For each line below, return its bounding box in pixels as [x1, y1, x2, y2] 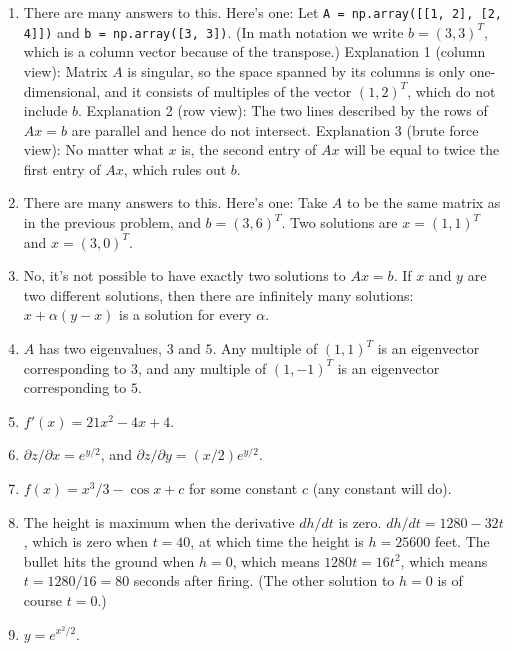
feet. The [434, 531, 490, 552]
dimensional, [23, 80, 101, 101]
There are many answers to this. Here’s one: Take [23, 192, 328, 213]
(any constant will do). [312, 478, 452, 498]
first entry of [23, 158, 101, 179]
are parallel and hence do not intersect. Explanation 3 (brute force [71, 119, 479, 140]
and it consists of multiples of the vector [104, 80, 352, 101]
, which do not [407, 80, 496, 101]
